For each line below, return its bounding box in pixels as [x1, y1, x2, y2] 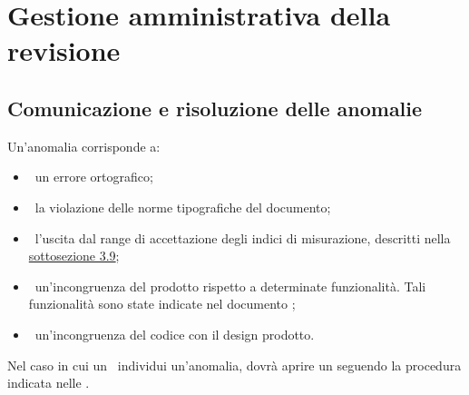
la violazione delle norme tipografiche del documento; [34, 197, 331, 216]
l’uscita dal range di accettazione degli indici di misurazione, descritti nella [34, 228, 451, 247]
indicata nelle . [7, 373, 90, 392]
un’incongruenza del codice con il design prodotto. [34, 324, 315, 343]
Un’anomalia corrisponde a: [7, 136, 161, 155]
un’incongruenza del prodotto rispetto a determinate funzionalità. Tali [34, 276, 426, 295]
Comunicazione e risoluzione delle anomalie [7, 94, 423, 122]
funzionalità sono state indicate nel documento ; [28, 294, 296, 313]
